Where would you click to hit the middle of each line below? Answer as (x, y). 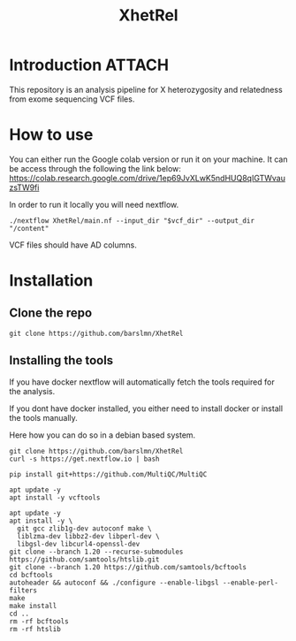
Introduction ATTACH (89, 65)
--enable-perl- (250, 583)
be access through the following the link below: (95, 168)
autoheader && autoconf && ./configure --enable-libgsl (114, 583)
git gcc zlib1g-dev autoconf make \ (84, 528)
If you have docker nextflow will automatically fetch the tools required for (142, 382)
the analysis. (32, 391)
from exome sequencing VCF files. (72, 99)
